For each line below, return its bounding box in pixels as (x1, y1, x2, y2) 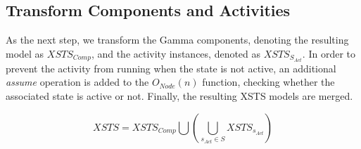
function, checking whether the (202, 74, 335, 89)
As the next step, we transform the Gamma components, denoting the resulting (6, 32, 349, 47)
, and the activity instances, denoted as (91, 46, 261, 60)
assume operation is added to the (6, 74, 149, 89)
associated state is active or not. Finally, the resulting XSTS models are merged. (6, 89, 353, 103)
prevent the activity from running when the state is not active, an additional (6, 60, 336, 75)
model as (6, 46, 44, 60)
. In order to (302, 46, 355, 60)
